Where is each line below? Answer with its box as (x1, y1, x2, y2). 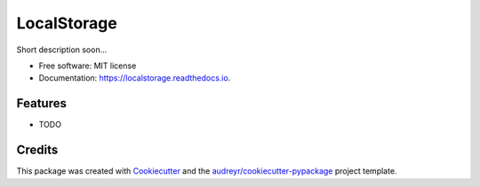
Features (16, 96, 67, 111)
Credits (16, 143, 59, 158)
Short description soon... (16, 44, 108, 55)
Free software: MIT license (38, 60, 137, 71)
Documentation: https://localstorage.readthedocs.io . (38, 73, 231, 83)
